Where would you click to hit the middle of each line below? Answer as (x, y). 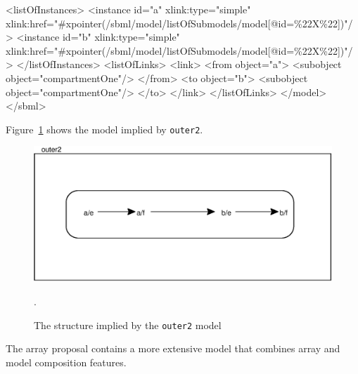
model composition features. (66, 362)
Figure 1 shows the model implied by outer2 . (104, 129)
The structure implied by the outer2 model (128, 325)
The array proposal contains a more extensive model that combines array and (173, 348)
